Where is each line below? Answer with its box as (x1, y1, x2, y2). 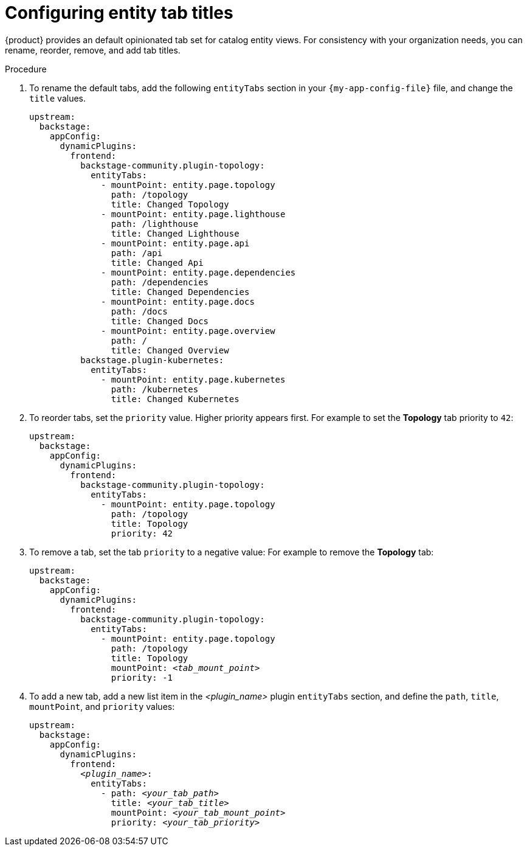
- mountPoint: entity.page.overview (101, 325, 275, 336)
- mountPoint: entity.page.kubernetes (101, 374, 286, 384)
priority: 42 (111, 528, 173, 538)
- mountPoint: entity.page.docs (101, 296, 255, 307)
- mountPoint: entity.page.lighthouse (101, 209, 286, 219)
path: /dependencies (111, 277, 209, 287)
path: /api (111, 248, 163, 258)
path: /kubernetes (111, 384, 199, 394)
